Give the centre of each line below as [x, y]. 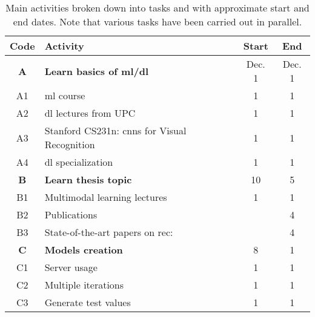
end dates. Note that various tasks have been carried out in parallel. [157, 21]
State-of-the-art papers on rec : [109, 232]
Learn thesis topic [88, 179]
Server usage [71, 267]
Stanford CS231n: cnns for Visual [115, 130]
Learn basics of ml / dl [97, 71]
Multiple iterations [84, 285]
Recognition [70, 144]
